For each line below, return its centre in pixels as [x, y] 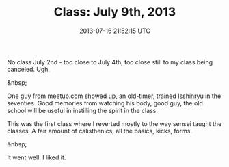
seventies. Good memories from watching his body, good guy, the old [105, 103]
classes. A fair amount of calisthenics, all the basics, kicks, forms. [100, 131]
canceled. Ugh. [28, 69]
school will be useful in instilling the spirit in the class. [83, 110]
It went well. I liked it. [37, 157]
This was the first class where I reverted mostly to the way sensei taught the [114, 123]
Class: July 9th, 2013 [115, 12]
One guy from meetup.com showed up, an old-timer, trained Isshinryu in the [114, 96]
